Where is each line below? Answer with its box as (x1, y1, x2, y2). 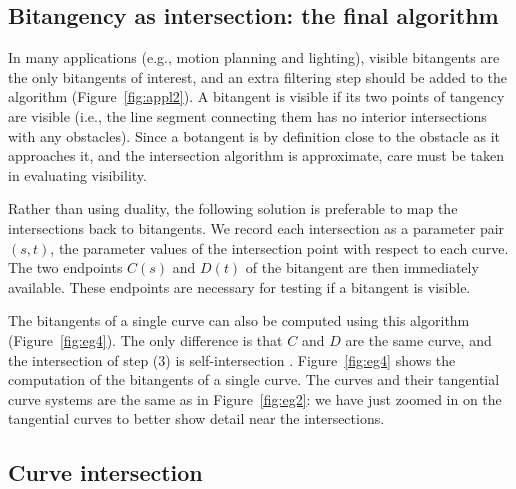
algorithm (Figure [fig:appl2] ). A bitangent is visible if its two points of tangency (8, 86, 505, 107)
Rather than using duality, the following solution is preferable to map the (8, 198, 458, 219)
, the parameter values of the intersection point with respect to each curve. (50, 237, 509, 258)
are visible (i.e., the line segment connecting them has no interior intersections (8, 105, 487, 126)
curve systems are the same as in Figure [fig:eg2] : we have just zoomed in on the (8, 388, 502, 409)
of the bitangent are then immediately (245, 257, 479, 278)
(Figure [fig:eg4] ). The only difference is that (8, 329, 283, 350)
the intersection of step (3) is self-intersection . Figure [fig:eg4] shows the (8, 349, 456, 370)
